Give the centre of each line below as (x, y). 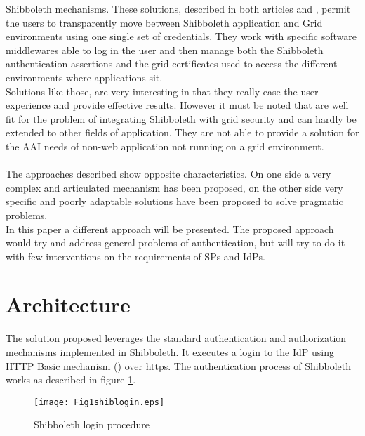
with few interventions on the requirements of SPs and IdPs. (135, 256)
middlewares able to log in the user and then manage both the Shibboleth (165, 49)
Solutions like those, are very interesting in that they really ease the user (162, 91)
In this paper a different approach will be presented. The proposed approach (170, 229)
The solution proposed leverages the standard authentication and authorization (176, 338)
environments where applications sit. (84, 77)
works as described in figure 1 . (71, 379)
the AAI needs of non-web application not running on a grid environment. (165, 146)
